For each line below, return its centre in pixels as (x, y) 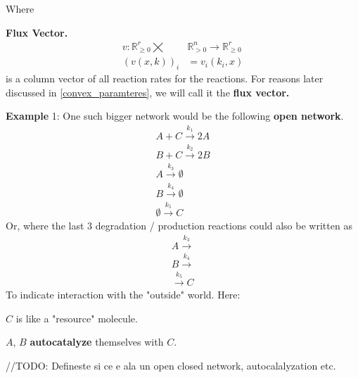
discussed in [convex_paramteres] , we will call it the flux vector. (148, 92)
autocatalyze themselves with (97, 342)
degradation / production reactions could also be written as (224, 225)
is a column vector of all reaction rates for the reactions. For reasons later (165, 78)
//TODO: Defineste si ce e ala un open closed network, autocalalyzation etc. (171, 366)
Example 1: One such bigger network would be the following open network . (175, 116)
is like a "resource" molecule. (77, 318)
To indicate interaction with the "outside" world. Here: (123, 295)
